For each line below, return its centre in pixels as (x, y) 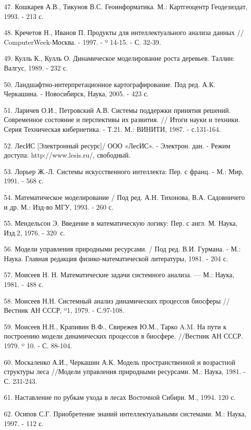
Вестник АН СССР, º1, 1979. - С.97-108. (64, 310)
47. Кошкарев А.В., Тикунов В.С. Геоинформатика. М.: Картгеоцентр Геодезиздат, (126, 6)
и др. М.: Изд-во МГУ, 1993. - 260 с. (59, 206)
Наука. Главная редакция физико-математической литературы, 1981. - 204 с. (116, 258)
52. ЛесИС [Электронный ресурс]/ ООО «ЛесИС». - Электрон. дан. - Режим (117, 145)
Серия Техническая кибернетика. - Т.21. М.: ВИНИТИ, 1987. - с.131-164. (112, 129)
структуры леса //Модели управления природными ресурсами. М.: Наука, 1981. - (125, 371)
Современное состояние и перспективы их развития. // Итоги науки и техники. (122, 119)
